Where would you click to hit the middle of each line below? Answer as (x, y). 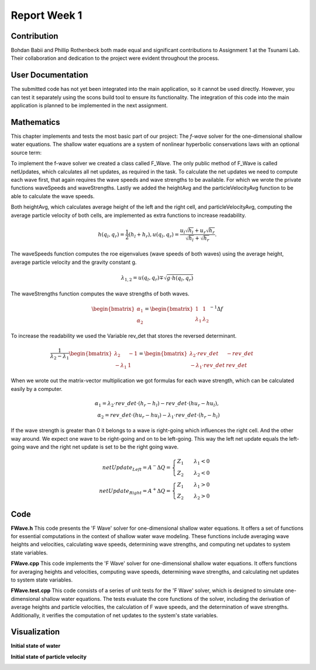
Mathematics (35, 122)
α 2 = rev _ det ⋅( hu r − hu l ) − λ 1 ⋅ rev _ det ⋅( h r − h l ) (159, 416)
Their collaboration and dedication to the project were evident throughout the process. (115, 58)
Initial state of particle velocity (49, 657)
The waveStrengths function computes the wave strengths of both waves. (100, 294)
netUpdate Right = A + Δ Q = (135, 491)
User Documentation (49, 75)
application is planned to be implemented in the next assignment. (89, 106)
